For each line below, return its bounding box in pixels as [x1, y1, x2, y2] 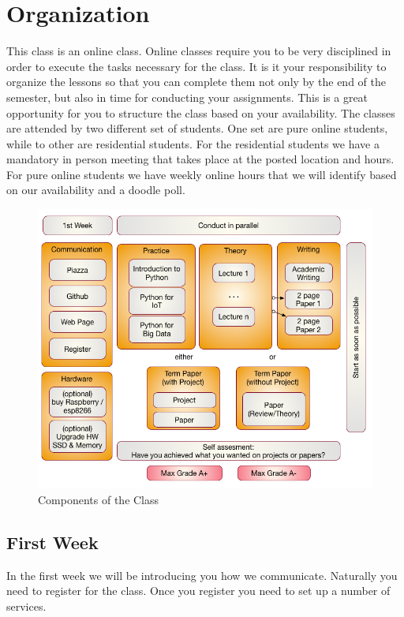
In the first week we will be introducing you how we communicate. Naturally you [6, 567, 398, 583]
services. [6, 597, 47, 614]
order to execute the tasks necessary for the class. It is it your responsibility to [6, 58, 387, 74]
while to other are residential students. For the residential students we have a [6, 135, 380, 151]
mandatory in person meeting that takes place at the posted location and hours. [6, 151, 395, 167]
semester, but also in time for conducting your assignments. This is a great [6, 88, 368, 105]
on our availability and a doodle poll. [6, 181, 185, 198]
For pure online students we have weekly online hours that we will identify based [6, 166, 397, 182]
